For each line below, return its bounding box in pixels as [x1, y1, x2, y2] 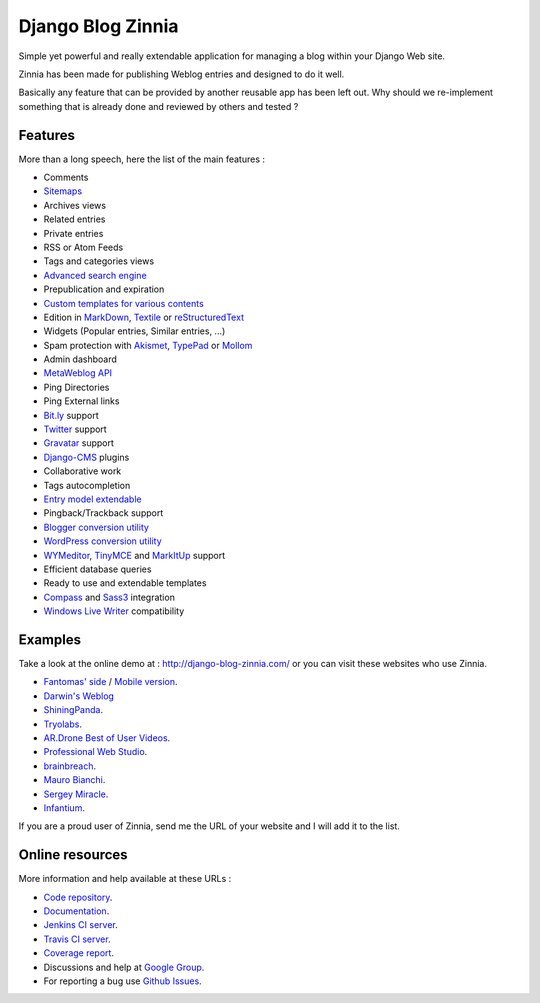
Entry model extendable [43, 493, 142, 505]
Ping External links [43, 395, 120, 407]
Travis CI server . [43, 933, 111, 945]
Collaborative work [43, 465, 122, 477]
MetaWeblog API [43, 367, 113, 379]
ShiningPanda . [43, 704, 104, 716]
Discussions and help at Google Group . [43, 961, 205, 973]
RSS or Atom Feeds [43, 241, 124, 253]
